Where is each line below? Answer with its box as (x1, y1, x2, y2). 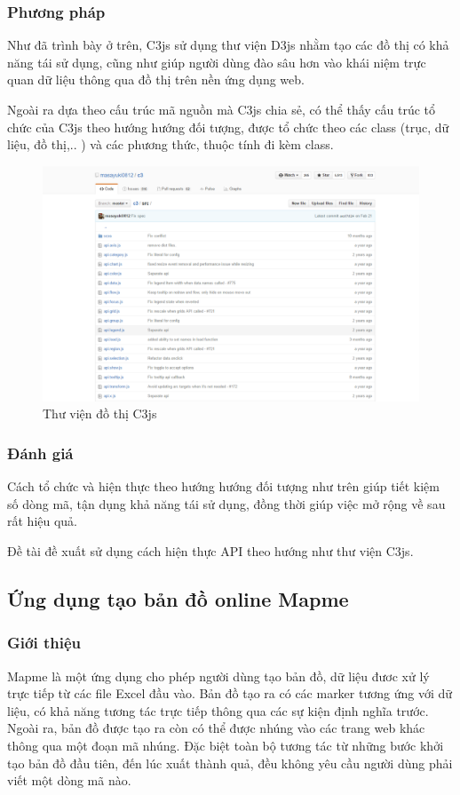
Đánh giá (7, 441, 74, 464)
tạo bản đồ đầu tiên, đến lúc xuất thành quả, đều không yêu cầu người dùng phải (7, 753, 453, 772)
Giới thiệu (7, 632, 81, 654)
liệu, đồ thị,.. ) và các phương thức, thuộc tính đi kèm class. (7, 135, 334, 154)
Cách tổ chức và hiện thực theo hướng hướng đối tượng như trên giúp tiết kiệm (7, 477, 440, 496)
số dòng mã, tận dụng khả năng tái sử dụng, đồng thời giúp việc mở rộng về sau (7, 494, 446, 513)
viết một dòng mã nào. (7, 771, 131, 790)
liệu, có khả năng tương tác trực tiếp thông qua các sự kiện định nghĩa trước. (7, 701, 429, 719)
